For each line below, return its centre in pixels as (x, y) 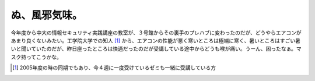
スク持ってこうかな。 (36, 57)
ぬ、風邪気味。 (47, 15)
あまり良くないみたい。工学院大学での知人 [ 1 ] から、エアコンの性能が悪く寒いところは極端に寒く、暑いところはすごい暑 (155, 40)
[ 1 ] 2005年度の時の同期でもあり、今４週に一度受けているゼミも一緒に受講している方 (114, 68)
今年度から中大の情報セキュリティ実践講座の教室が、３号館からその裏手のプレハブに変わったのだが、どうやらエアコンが (156, 33)
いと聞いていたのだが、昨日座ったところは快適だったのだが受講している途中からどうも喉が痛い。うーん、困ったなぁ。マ (156, 49)
